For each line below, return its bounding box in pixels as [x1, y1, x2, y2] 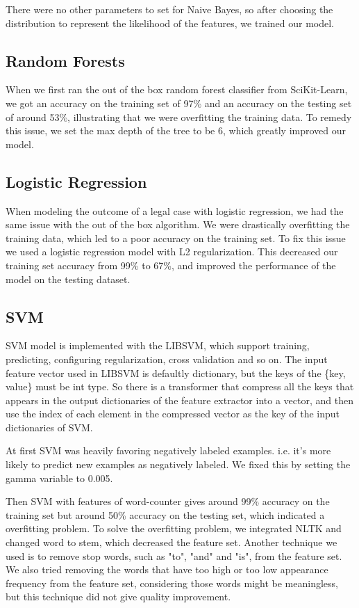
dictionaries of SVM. [6, 419, 93, 434]
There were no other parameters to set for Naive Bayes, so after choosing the [6, 2, 333, 16]
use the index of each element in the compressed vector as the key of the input [6, 406, 340, 421]
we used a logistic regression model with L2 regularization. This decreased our [6, 244, 338, 259]
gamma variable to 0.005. [6, 470, 113, 485]
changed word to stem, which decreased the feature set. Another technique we [6, 535, 337, 550]
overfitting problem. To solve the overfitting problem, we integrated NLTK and [6, 521, 342, 536]
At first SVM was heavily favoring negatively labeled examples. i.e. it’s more [6, 443, 331, 458]
